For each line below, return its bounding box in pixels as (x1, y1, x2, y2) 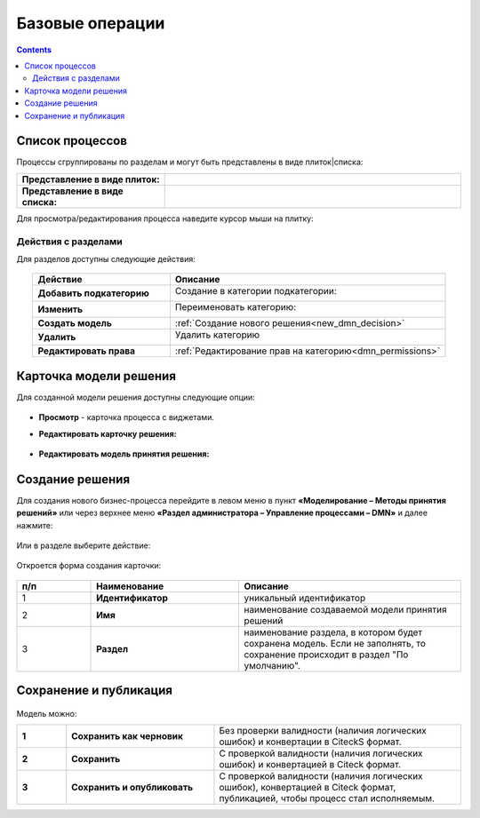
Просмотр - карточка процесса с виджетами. (38, 412, 215, 423)
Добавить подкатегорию (37, 287, 150, 299)
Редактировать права (37, 345, 136, 357)
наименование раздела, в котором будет (244, 626, 423, 639)
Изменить (37, 303, 84, 315)
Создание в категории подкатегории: (174, 285, 337, 298)
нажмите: (16, 520, 53, 530)
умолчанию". (244, 659, 301, 671)
